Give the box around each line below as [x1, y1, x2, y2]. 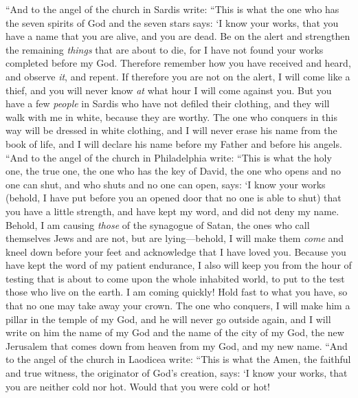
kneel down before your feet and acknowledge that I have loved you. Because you [5, 244, 346, 258]
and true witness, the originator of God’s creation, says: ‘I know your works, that [5, 366, 348, 380]
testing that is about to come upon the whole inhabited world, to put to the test [5, 271, 345, 285]
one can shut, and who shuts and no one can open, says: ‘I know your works [5, 177, 326, 191]
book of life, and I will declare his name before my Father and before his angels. [5, 136, 342, 151]
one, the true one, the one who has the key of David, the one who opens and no [5, 164, 342, 178]
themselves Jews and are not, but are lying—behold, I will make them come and [5, 231, 344, 245]
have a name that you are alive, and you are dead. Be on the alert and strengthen [5, 29, 350, 43]
